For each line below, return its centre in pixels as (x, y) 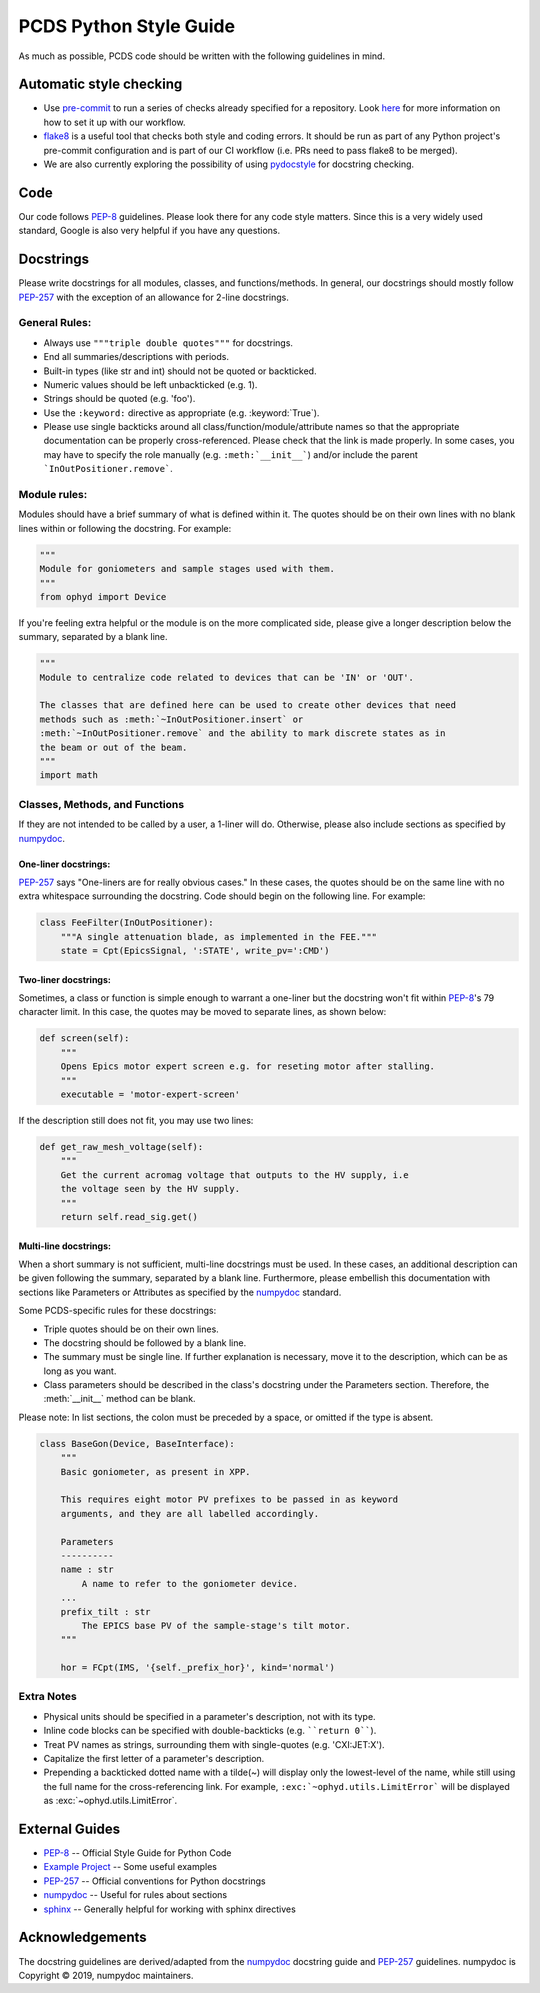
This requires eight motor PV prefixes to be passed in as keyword (229, 1499)
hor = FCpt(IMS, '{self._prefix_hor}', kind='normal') (197, 1668)
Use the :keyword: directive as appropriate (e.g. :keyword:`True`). (181, 412)
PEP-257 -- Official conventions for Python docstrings (154, 1881)
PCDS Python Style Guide (126, 26)
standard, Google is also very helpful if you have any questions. (149, 231)
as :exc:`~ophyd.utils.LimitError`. (110, 1801)
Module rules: (53, 495)
